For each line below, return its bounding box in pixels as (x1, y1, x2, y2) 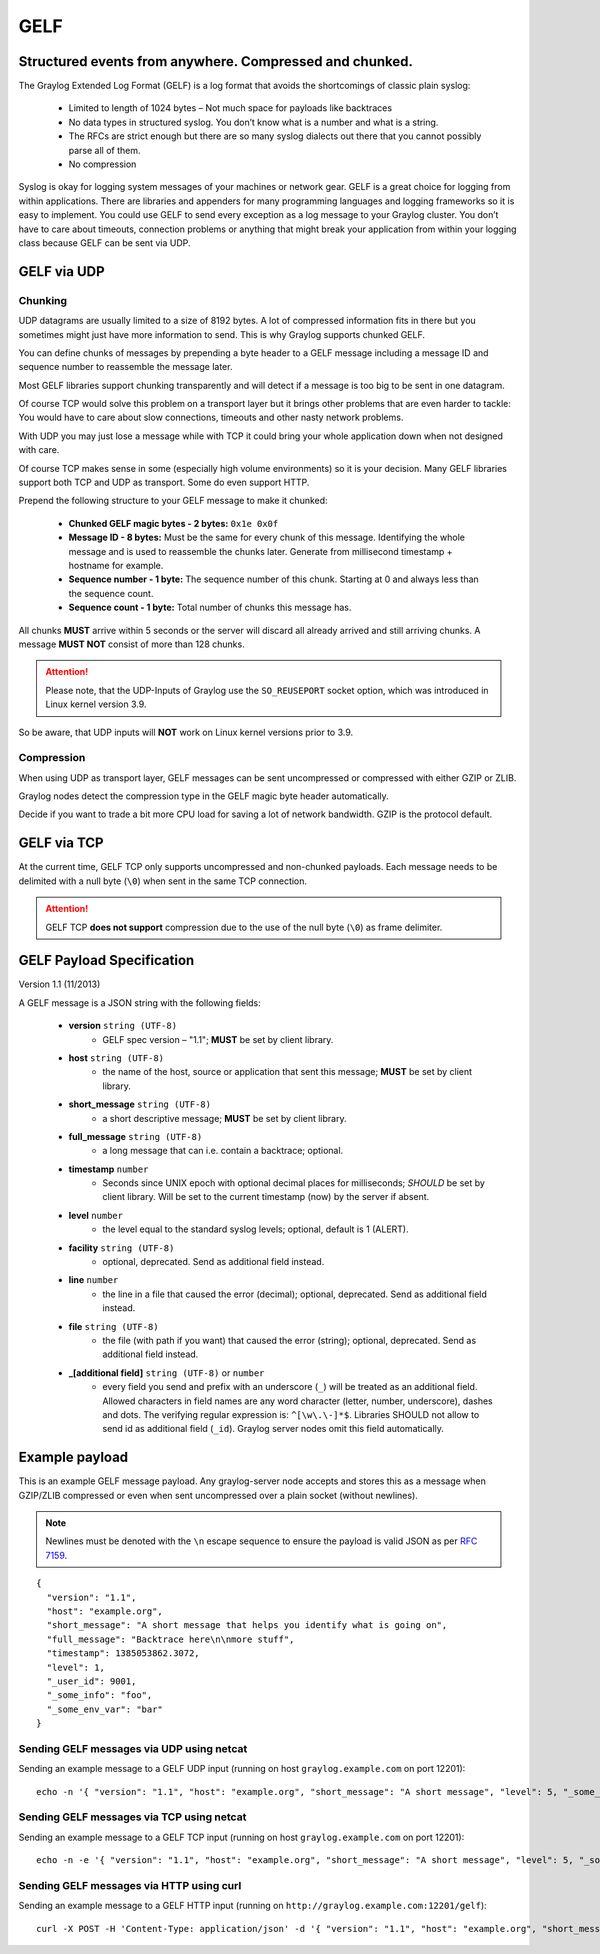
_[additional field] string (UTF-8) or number (68, 1366, 265, 1379)
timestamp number (68, 1163, 149, 1175)
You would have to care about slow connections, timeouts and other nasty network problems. (18, 411, 404, 424)
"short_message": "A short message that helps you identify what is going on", (46, 1620, 448, 1631)
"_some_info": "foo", (46, 1690, 153, 1701)
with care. (18, 444, 60, 456)
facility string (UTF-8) (68, 1241, 175, 1254)
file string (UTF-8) (68, 1320, 159, 1332)
